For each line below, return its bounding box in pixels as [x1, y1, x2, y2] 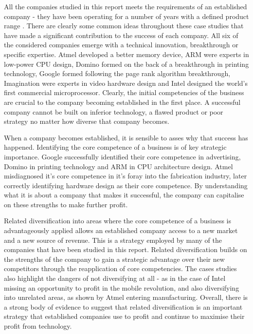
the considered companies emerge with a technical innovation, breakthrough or [4, 39, 238, 50]
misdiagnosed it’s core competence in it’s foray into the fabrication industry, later [4, 171, 247, 181]
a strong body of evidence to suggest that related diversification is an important [4, 301, 243, 312]
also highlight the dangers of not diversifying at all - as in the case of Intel [4, 273, 226, 283]
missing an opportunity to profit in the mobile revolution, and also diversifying [4, 282, 239, 293]
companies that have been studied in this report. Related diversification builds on [4, 244, 247, 255]
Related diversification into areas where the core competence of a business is [4, 216, 232, 226]
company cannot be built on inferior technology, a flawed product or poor [4, 106, 223, 117]
